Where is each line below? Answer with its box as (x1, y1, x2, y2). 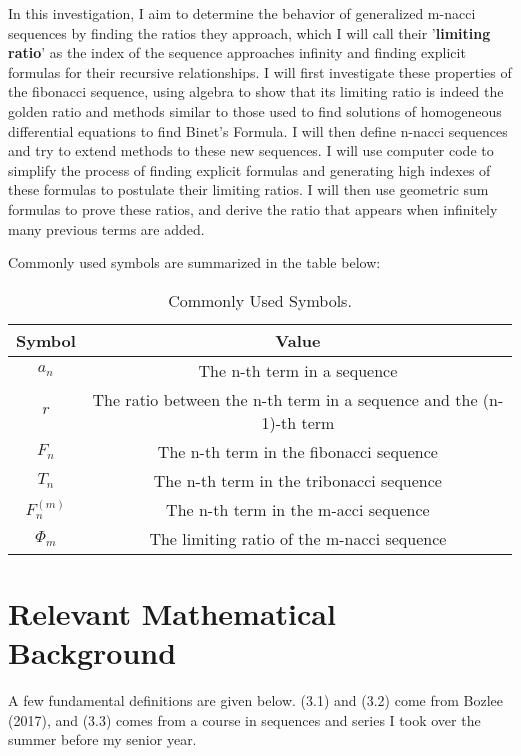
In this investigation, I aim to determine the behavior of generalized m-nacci (8, 3, 476, 23)
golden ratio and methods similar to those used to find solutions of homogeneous (8, 100, 502, 121)
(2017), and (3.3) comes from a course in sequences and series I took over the (8, 709, 481, 730)
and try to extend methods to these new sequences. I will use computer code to (8, 140, 494, 161)
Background (8, 632, 177, 673)
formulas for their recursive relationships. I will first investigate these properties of (8, 61, 512, 82)
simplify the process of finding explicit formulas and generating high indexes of (8, 159, 491, 180)
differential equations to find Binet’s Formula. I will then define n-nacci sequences (8, 120, 508, 141)
